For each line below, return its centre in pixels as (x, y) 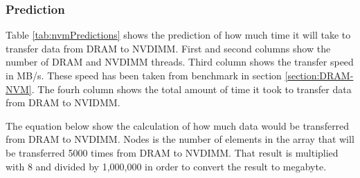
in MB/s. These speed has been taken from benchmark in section (144, 75)
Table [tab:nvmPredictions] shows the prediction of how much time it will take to (178, 35)
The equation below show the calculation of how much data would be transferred (178, 125)
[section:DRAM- (319, 75)
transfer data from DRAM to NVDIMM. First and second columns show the (168, 48)
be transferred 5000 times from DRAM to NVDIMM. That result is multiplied (172, 152)
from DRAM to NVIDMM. (63, 102)
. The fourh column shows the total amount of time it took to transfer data (191, 89)
